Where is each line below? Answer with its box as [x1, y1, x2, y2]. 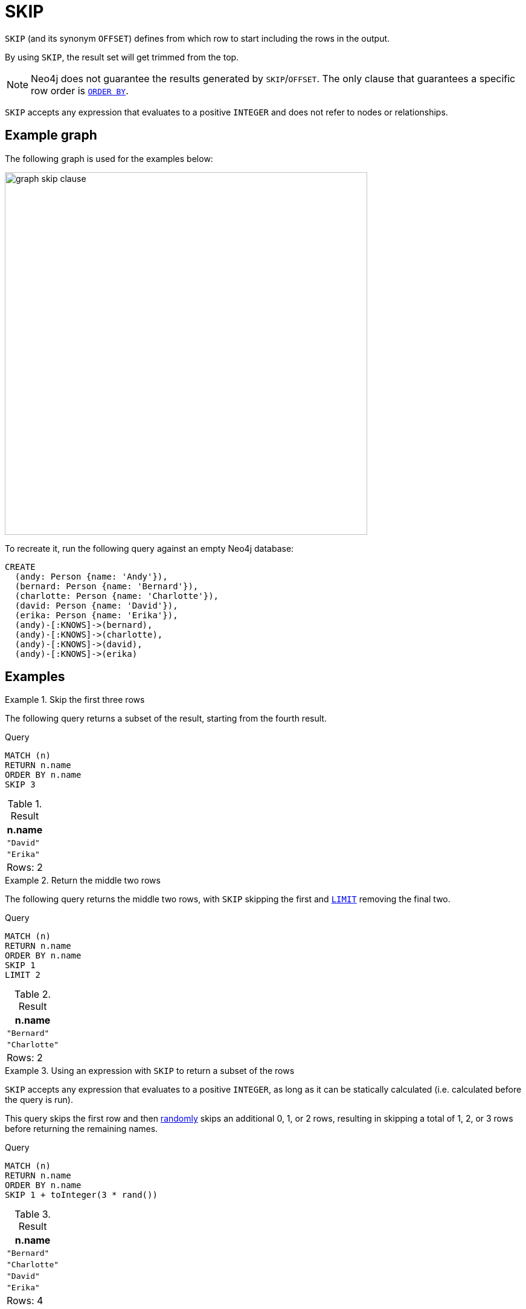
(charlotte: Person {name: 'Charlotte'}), [14, 590, 219, 601]
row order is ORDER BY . [31, 84, 129, 97]
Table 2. [14, 988, 51, 1001]
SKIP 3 [5, 780, 36, 790]
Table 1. [7, 798, 42, 810]
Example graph [5, 128, 97, 143]
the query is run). [5, 1094, 73, 1105]
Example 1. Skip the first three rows [5, 694, 145, 705]
